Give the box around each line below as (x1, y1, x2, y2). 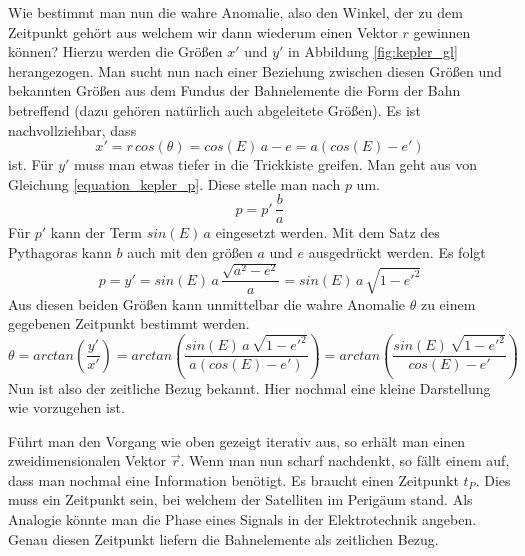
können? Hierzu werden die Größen (8, 41, 223, 62)
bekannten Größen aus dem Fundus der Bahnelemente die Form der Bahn (8, 80, 461, 101)
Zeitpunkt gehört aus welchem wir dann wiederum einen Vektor (8, 21, 398, 42)
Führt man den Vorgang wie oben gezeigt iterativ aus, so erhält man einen (8, 430, 466, 451)
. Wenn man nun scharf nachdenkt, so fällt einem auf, (180, 450, 510, 471)
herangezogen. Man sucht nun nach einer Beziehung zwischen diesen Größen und (8, 60, 502, 81)
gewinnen (413, 21, 471, 42)
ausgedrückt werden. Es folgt (308, 242, 486, 262)
